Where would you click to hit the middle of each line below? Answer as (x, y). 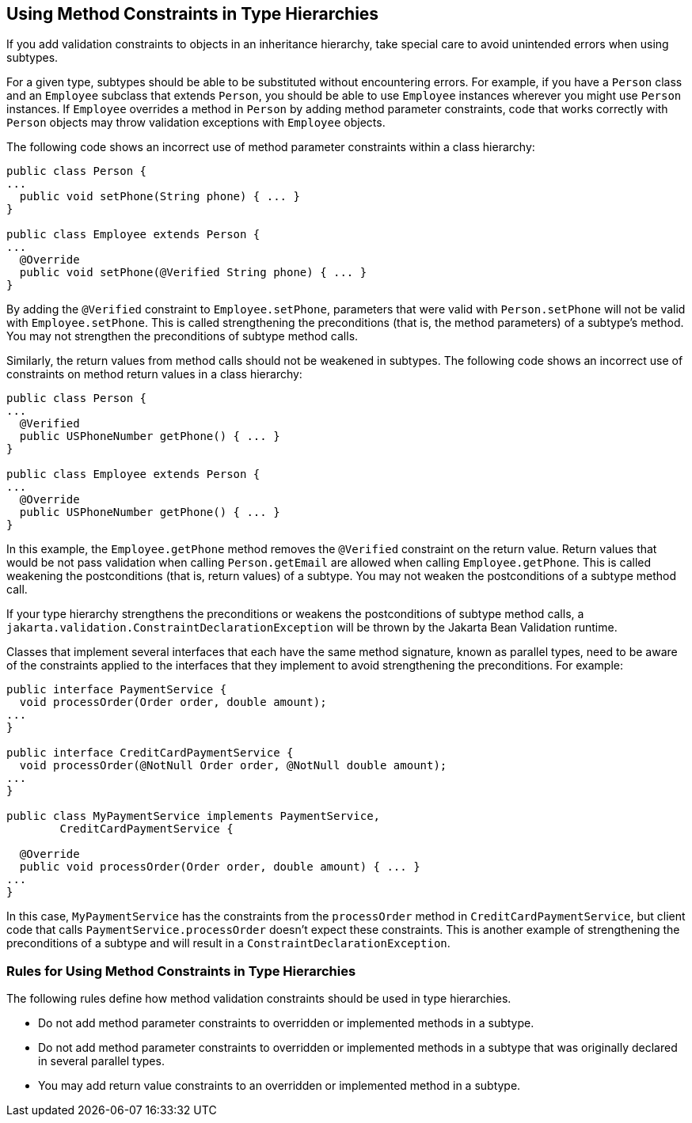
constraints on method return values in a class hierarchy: (154, 374)
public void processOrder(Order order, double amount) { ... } (220, 867)
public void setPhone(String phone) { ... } (160, 197)
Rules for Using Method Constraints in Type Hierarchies (181, 971)
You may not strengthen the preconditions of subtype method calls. (183, 336)
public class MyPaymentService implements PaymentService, (194, 816)
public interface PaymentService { (117, 690)
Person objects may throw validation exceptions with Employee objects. (196, 123)
